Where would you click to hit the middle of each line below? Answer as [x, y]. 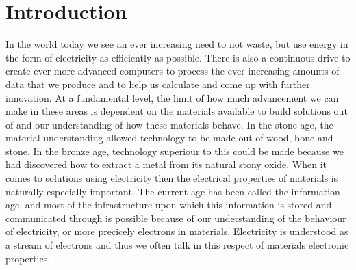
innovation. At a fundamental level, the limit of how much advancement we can [172, 97]
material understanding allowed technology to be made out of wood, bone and [169, 138]
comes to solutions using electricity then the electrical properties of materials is [172, 178]
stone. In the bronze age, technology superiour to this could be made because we [175, 151]
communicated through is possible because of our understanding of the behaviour [176, 218]
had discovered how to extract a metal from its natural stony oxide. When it [166, 164]
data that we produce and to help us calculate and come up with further [158, 84]
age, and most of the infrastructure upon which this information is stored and [169, 205]
